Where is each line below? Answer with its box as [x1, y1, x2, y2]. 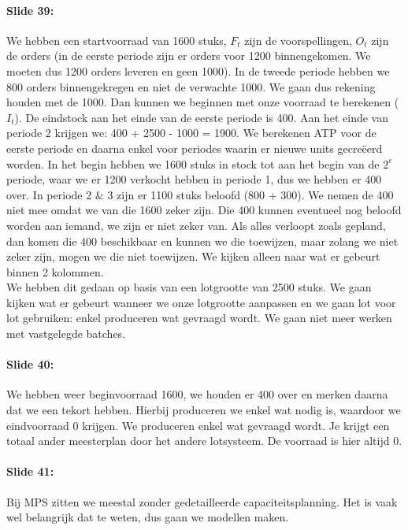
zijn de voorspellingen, [244, 32, 352, 48]
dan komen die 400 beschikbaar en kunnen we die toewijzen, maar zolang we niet [6, 232, 399, 249]
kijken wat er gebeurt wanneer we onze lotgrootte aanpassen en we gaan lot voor [6, 294, 396, 310]
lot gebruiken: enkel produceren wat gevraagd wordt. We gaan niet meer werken [6, 309, 392, 326]
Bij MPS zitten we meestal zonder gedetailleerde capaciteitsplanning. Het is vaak [6, 493, 398, 510]
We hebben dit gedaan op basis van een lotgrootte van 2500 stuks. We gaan [6, 279, 372, 295]
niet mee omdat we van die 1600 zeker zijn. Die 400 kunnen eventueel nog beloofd [6, 202, 402, 218]
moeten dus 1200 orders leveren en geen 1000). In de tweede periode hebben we [6, 62, 390, 79]
